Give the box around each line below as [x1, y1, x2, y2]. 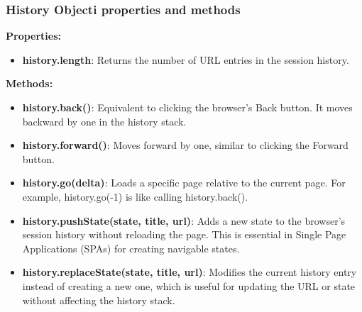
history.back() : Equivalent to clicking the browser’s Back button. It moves [22, 100, 353, 114]
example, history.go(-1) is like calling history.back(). [22, 189, 248, 204]
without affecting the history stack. [22, 292, 175, 307]
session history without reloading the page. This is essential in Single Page [22, 227, 346, 242]
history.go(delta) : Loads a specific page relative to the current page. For [22, 175, 346, 190]
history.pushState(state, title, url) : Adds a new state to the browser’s [22, 213, 346, 228]
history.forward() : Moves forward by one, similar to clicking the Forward [22, 138, 349, 152]
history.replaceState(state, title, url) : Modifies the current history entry [22, 264, 357, 279]
